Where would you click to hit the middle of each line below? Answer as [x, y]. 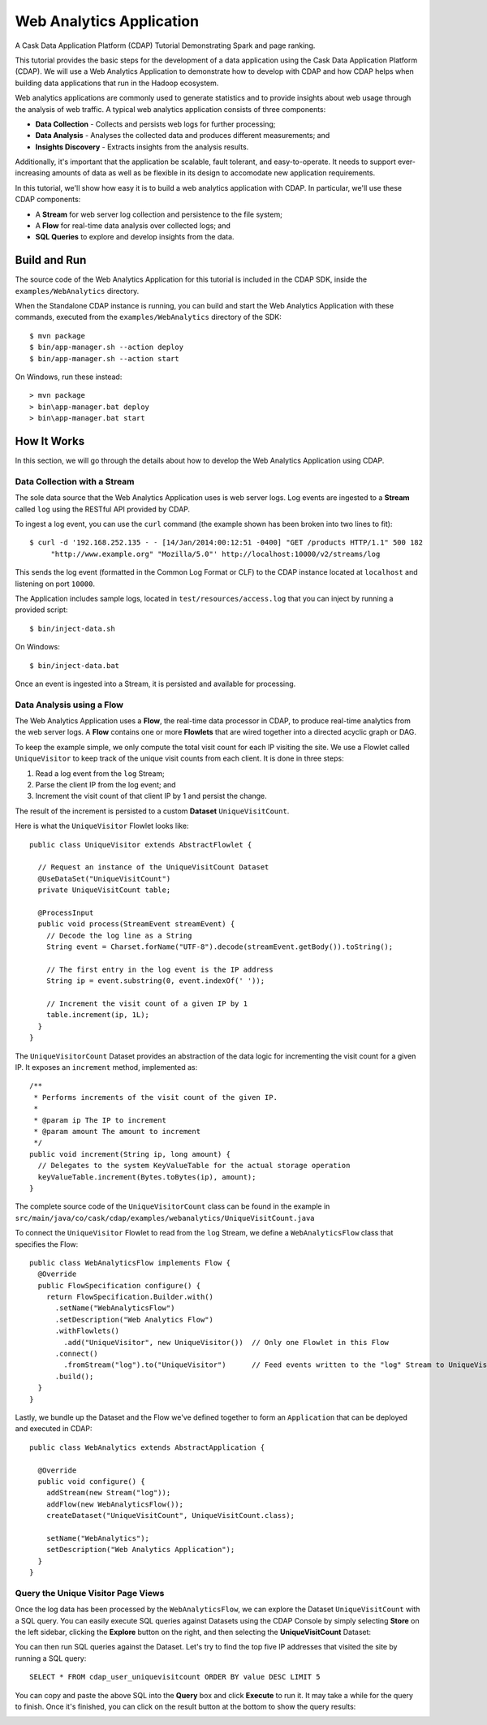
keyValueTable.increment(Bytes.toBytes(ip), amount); [147, 1177]
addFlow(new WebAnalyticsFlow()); [115, 1504]
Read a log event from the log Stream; [100, 773]
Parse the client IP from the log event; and [106, 785]
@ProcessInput [66, 912]
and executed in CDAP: [54, 1429]
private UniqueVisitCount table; [104, 890]
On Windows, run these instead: [69, 377]
